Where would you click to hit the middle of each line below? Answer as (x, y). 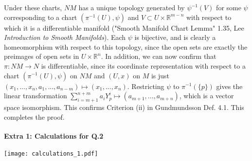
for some (229, 7)
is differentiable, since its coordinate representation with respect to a (143, 65)
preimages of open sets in (42, 56)
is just (160, 75)
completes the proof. (34, 116)
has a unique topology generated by (132, 7)
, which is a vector (207, 96)
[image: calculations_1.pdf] (51, 153)
